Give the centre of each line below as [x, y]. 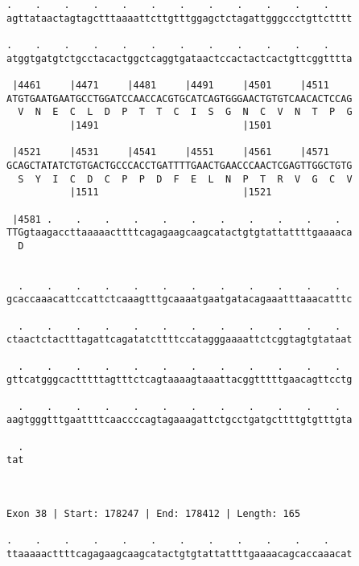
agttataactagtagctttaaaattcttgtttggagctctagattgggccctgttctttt [179, 18]
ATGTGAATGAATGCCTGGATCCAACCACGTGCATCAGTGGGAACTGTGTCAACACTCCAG [179, 98]
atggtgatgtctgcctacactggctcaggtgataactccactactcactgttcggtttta [179, 58]
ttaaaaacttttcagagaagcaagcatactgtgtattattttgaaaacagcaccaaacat [179, 554]
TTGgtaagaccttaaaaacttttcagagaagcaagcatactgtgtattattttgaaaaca [179, 233]
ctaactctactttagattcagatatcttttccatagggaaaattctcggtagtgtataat [179, 340]
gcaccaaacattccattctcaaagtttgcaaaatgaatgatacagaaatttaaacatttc [179, 299]
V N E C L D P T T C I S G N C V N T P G [185, 112]
